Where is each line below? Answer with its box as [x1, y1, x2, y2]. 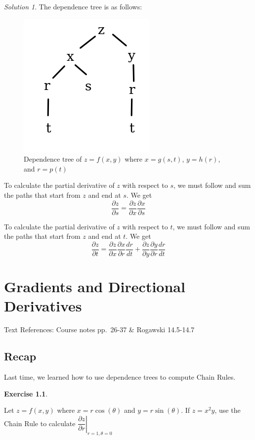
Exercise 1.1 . [4, 388, 48, 398]
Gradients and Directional [4, 276, 185, 297]
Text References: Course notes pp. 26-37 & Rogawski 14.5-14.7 [4, 324, 195, 335]
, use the [214, 405, 241, 415]
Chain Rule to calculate [4, 418, 76, 428]
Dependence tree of [24, 154, 82, 164]
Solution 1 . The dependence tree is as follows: [4, 1, 142, 11]
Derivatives [4, 296, 82, 316]
